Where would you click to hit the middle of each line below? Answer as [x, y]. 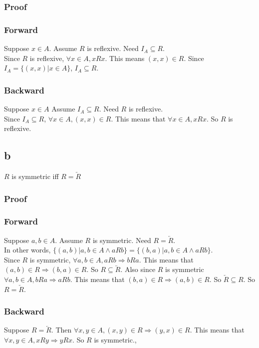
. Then [61, 330]
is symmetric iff [35, 176]
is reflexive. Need [113, 48]
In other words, [27, 250]
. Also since [138, 269]
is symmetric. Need [122, 240]
